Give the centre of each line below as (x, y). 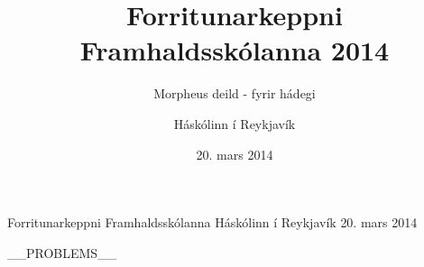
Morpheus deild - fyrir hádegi (235, 93)
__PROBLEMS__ (62, 252)
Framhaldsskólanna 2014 (235, 50)
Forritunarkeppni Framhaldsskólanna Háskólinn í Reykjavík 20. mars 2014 (212, 222)
